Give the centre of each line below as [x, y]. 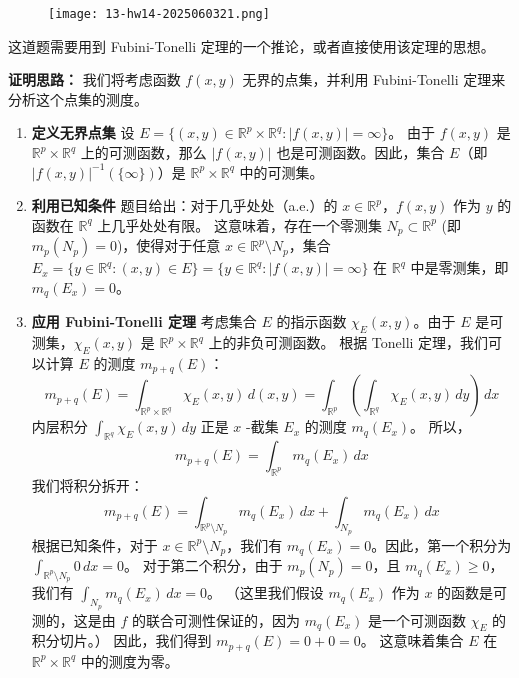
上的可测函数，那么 [143, 152]
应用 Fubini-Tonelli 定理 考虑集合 [144, 321]
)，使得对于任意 [168, 245]
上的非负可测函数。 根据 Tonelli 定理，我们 [348, 342]
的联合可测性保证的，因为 [216, 619]
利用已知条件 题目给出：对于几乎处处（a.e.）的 [184, 205]
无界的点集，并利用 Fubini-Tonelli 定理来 [374, 79]
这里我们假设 [281, 592]
